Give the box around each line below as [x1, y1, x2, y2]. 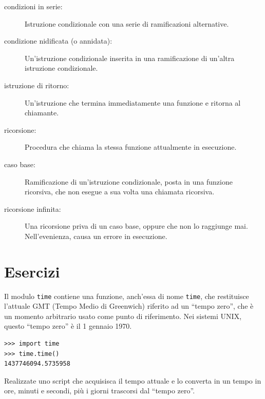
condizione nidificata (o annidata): [4, 35, 112, 46]
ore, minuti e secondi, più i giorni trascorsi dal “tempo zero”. [4, 385, 195, 396]
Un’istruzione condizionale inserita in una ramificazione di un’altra [25, 52, 235, 63]
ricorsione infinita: [4, 203, 61, 214]
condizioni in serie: [4, 1, 63, 11]
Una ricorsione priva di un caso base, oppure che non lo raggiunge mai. [25, 221, 248, 231]
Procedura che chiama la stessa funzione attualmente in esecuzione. [25, 142, 237, 152]
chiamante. [25, 107, 59, 118]
